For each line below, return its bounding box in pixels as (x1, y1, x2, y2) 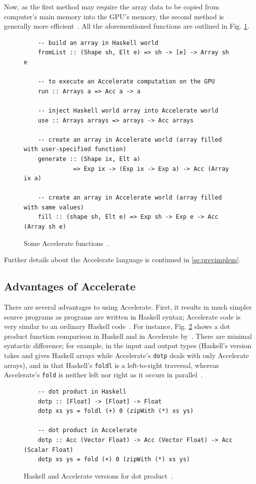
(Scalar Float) (24, 446, 74, 453)
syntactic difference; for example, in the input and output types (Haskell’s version (4, 340, 252, 351)
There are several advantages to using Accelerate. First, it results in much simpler (4, 302, 252, 312)
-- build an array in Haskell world (38, 39, 159, 46)
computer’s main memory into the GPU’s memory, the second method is (4, 11, 224, 21)
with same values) (24, 203, 84, 211)
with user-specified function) (24, 146, 127, 153)
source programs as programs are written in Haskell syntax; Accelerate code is (4, 311, 241, 322)
